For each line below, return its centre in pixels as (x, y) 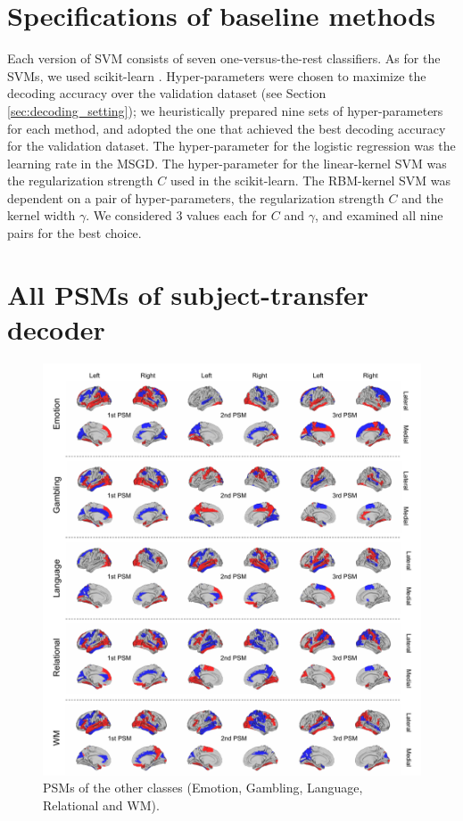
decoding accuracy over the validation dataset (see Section (167, 93)
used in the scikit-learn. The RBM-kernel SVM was (310, 181)
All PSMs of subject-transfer (188, 294)
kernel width (41, 215)
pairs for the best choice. (74, 233)
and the (422, 197)
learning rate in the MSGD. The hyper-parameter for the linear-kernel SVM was (227, 163)
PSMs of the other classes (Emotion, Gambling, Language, (203, 788)
